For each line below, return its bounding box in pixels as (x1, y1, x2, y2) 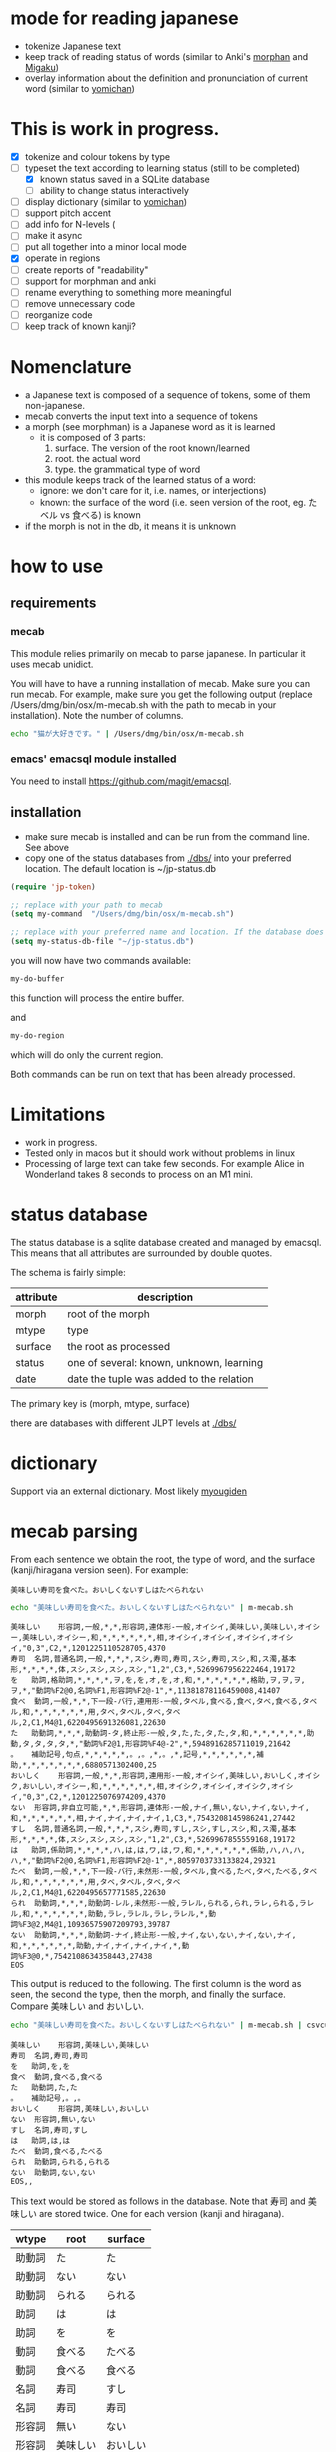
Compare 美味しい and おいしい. (10, 2000, 145, 2012)
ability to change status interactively (39, 185, 190, 197)
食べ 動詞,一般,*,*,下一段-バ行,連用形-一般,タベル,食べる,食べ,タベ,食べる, (10, 1697, 303, 1707)
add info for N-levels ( (24, 218, 116, 231)
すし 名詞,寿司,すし (10, 2125, 88, 2136)
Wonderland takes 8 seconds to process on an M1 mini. (24, 1168, 253, 1180)
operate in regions (24, 252, 101, 264)
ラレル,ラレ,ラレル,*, (126, 1909, 209, 1919)
